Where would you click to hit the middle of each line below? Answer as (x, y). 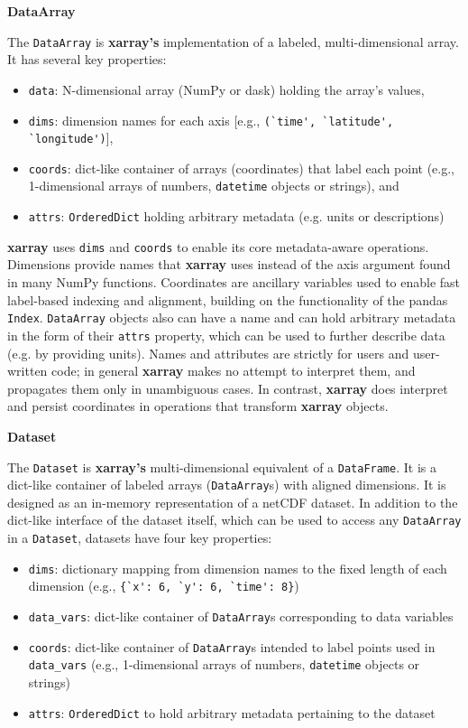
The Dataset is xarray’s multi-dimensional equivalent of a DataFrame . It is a (222, 467)
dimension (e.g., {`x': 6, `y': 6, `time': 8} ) (164, 586)
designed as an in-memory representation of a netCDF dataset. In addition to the (233, 502)
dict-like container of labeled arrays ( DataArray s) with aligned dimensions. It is (227, 485)
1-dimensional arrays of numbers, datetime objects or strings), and (214, 186)
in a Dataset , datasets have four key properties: (140, 538)
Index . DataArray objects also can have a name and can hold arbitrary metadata (232, 317)
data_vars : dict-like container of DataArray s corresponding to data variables (241, 616)
